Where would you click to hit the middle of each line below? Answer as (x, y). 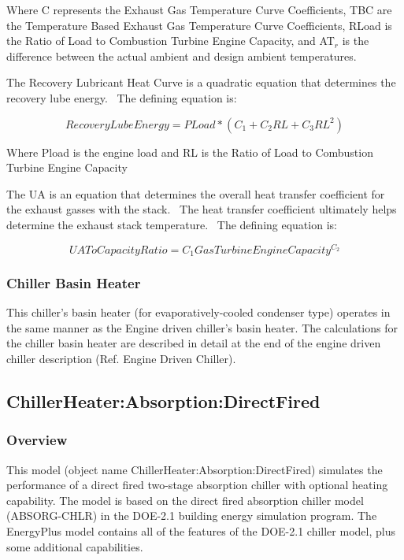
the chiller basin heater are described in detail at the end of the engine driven (194, 343)
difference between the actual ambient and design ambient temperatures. (182, 56)
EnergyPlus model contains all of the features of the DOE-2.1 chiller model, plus (201, 531)
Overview (37, 440)
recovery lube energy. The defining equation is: (122, 97)
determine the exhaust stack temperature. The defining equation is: (172, 224)
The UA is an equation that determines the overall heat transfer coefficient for (196, 193)
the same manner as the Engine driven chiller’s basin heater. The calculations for (202, 327)
